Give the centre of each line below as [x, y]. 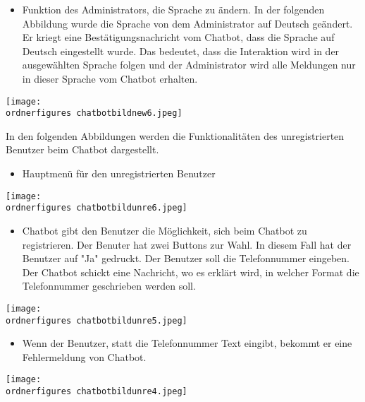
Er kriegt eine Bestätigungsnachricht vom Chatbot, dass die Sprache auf [178, 37]
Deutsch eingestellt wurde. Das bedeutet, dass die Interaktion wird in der [181, 51]
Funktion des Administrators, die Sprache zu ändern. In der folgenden [173, 9]
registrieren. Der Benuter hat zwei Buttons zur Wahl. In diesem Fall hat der [187, 244]
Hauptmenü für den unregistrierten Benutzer [119, 173]
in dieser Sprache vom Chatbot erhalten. [110, 78]
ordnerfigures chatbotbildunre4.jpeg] [97, 392]
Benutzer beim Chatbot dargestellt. [82, 149]
